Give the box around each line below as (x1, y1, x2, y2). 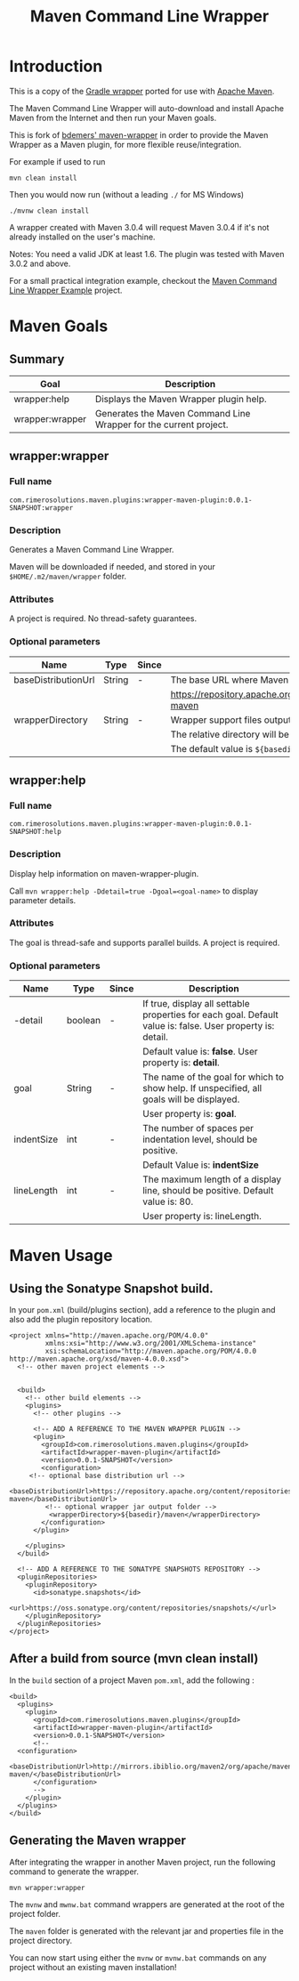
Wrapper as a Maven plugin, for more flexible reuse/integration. (9, 139, 242, 150)
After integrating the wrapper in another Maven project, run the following (9, 1856, 276, 1867)
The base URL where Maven (170, 674, 289, 686)
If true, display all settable (141, 998, 251, 1010)
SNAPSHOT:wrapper (9, 503, 74, 513)
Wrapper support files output (170, 714, 292, 726)
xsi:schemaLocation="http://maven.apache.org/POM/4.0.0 (44, 1346, 256, 1356)
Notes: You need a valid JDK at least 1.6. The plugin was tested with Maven (9, 248, 285, 259)
